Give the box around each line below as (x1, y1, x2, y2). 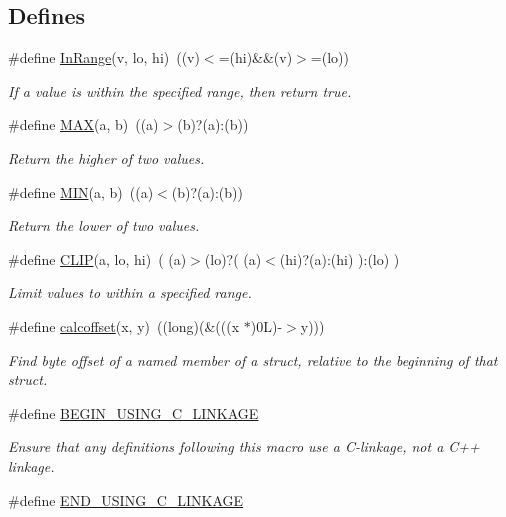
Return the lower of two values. (8, 215, 200, 236)
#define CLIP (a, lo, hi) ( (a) (8, 248, 187, 269)
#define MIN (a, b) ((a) (8, 181, 154, 202)
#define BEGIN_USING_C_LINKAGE (8, 402, 259, 423)
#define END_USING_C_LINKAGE (8, 489, 244, 510)
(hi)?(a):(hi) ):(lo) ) (279, 248, 400, 269)
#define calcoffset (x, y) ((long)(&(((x (8, 315, 240, 336)
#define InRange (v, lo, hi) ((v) (8, 47, 200, 68)
